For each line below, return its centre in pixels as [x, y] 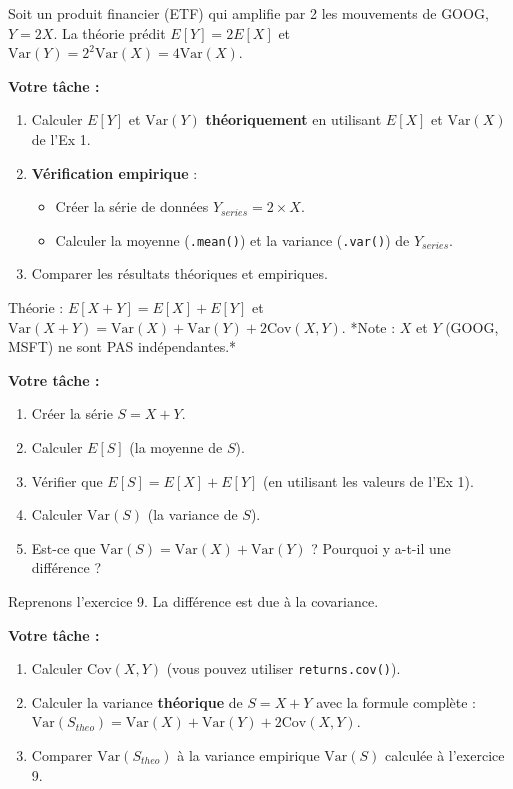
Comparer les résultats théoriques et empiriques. [179, 273]
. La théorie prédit [109, 32]
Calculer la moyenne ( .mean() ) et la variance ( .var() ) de [232, 239]
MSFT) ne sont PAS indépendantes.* [122, 346]
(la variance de [192, 514]
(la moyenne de [176, 446]
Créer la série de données [132, 206]
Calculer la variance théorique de [137, 701]
